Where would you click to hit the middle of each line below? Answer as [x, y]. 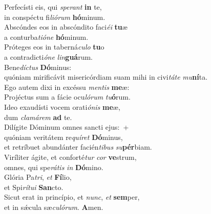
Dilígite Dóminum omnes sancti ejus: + [67, 127]
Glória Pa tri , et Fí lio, [38, 177]
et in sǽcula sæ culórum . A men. [54, 207]
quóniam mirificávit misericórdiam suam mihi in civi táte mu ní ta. [106, 77]
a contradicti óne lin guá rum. [48, 56]
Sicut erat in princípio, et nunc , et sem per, [72, 197]
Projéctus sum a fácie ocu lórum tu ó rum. [67, 97]
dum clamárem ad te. [38, 117]
